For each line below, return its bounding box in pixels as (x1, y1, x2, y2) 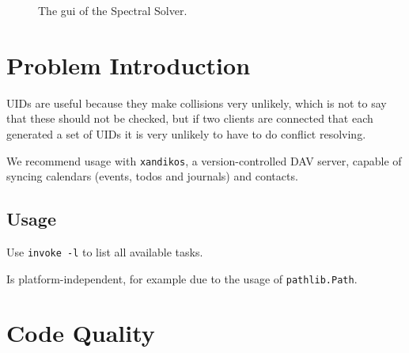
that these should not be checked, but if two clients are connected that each (6, 110, 373, 127)
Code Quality (6, 317, 155, 349)
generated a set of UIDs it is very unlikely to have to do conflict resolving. (6, 125, 366, 142)
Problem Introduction (6, 48, 251, 81)
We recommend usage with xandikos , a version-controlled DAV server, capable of (6, 152, 402, 169)
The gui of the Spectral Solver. (38, 2, 187, 18)
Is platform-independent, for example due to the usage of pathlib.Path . (6, 270, 358, 287)
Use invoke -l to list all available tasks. (6, 243, 203, 260)
